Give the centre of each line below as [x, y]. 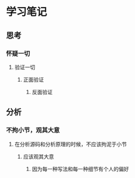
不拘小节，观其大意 [33, 130]
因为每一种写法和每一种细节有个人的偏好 [80, 169]
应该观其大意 [38, 156]
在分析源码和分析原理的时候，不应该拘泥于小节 [70, 144]
